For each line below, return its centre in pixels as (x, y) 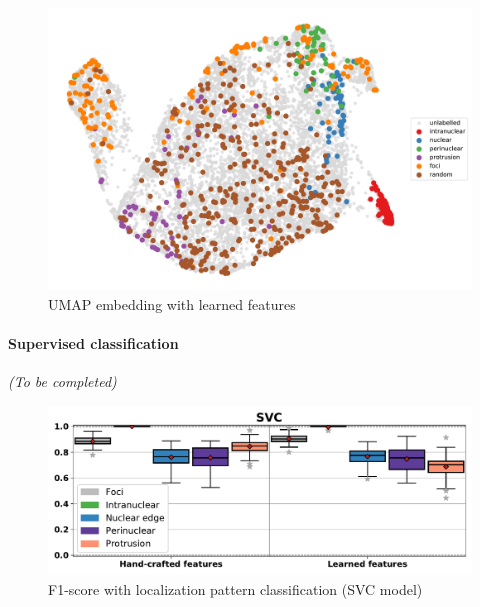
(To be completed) (62, 381)
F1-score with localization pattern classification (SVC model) (235, 588)
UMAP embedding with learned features (172, 303)
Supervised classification (93, 343)
